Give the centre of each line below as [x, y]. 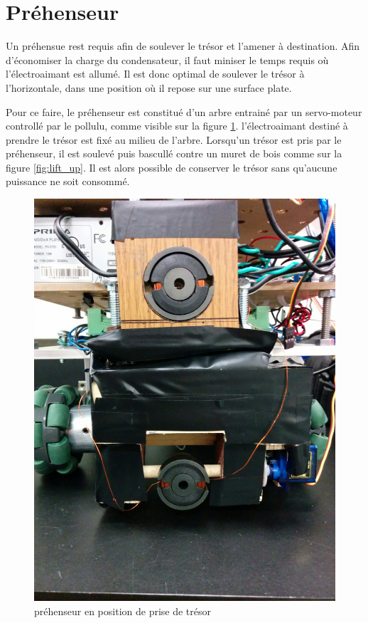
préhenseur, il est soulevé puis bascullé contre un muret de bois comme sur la [174, 153]
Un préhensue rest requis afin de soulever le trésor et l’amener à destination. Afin [183, 46]
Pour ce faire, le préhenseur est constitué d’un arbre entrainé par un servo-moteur [184, 111]
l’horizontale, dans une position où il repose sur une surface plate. [149, 87]
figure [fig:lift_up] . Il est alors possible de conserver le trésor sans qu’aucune [172, 167]
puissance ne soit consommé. [68, 181]
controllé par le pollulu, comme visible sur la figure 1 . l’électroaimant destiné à [177, 126]
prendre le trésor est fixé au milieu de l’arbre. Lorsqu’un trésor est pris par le [174, 139]
